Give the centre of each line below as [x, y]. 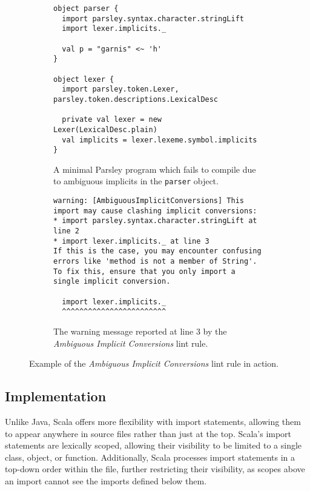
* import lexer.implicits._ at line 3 [131, 241]
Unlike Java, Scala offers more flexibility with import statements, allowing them [153, 421]
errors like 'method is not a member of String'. [155, 262]
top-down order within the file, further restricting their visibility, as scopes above [155, 469]
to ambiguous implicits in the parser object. [136, 181]
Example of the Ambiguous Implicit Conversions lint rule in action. [154, 363]
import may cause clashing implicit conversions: [155, 211]
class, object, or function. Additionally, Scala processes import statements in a [150, 457]
